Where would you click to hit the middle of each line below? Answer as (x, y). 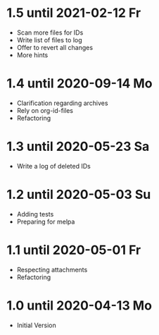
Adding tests (35, 214)
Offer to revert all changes (55, 47)
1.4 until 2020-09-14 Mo (79, 84)
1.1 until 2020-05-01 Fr (74, 250)
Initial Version (37, 325)
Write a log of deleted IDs (53, 166)
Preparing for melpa (46, 221)
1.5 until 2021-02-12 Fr (74, 13)
